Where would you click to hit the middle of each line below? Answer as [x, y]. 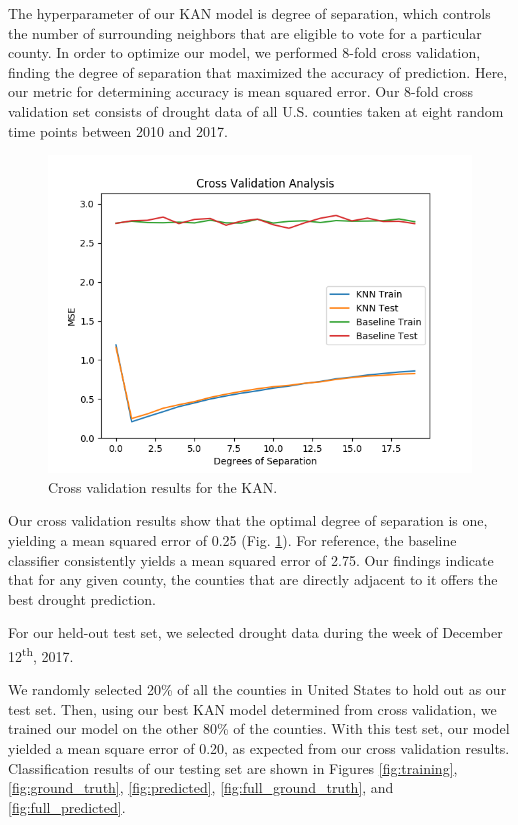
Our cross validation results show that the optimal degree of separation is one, [248, 520]
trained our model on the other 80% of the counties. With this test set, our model [259, 728]
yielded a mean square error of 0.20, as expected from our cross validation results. [259, 747]
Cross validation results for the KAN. [163, 486]
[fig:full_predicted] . [67, 806]
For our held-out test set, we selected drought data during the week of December [255, 632]
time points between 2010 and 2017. [118, 130]
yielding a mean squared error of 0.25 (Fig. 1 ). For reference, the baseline [232, 539]
